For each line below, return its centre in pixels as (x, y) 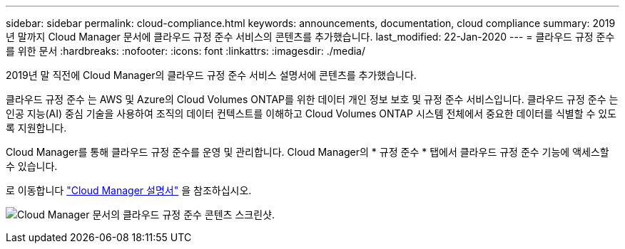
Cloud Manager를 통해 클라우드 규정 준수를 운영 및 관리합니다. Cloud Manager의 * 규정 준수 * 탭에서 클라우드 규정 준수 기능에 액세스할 (308, 152)
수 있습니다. (32, 166)
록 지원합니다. (36, 128)
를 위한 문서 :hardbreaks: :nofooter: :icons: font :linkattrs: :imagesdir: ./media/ (186, 51)
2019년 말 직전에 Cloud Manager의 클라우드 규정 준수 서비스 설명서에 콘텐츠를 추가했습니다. (211, 75)
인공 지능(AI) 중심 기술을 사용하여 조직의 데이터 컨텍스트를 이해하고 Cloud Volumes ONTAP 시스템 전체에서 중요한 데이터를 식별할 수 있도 (311, 113)
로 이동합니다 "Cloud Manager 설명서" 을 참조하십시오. (129, 190)
